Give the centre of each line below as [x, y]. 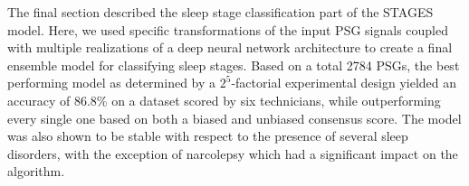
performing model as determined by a [112, 83]
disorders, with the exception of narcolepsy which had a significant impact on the [233, 153]
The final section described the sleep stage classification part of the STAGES [220, 12]
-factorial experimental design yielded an [344, 83]
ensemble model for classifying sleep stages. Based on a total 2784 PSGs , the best [234, 65]
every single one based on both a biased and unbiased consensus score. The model [234, 118]
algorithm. [36, 171]
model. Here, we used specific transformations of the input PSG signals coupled [228, 29]
